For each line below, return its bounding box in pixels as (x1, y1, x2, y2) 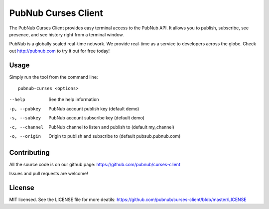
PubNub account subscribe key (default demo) (48, 115, 144, 121)
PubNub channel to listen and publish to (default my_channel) (48, 124, 174, 130)
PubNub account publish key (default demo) (48, 105, 139, 111)
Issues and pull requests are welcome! (9, 171, 88, 177)
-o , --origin (9, 133, 41, 139)
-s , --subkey (9, 115, 41, 121)
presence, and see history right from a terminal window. (9, 31, 124, 37)
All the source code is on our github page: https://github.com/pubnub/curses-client (9, 161, 180, 167)
